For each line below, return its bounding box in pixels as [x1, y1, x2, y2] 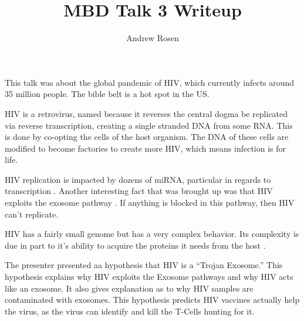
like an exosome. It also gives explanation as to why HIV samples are [5, 282, 254, 294]
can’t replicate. [5, 208, 59, 220]
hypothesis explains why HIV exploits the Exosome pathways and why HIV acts [5, 270, 293, 283]
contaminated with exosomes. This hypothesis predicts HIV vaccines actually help [5, 293, 300, 306]
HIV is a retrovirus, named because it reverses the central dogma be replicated [5, 107, 288, 119]
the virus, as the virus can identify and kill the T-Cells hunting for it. [5, 305, 255, 317]
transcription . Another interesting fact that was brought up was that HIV [5, 185, 273, 197]
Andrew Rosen [126, 32, 179, 44]
